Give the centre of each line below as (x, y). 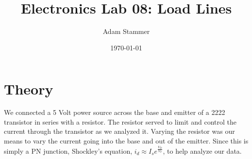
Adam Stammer (126, 31)
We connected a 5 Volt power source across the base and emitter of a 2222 (115, 112)
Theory (29, 89)
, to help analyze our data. (202, 151)
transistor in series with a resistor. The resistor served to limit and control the (120, 121)
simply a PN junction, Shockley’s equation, (68, 151)
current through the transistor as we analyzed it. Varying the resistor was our (119, 131)
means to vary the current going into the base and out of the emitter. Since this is (126, 141)
